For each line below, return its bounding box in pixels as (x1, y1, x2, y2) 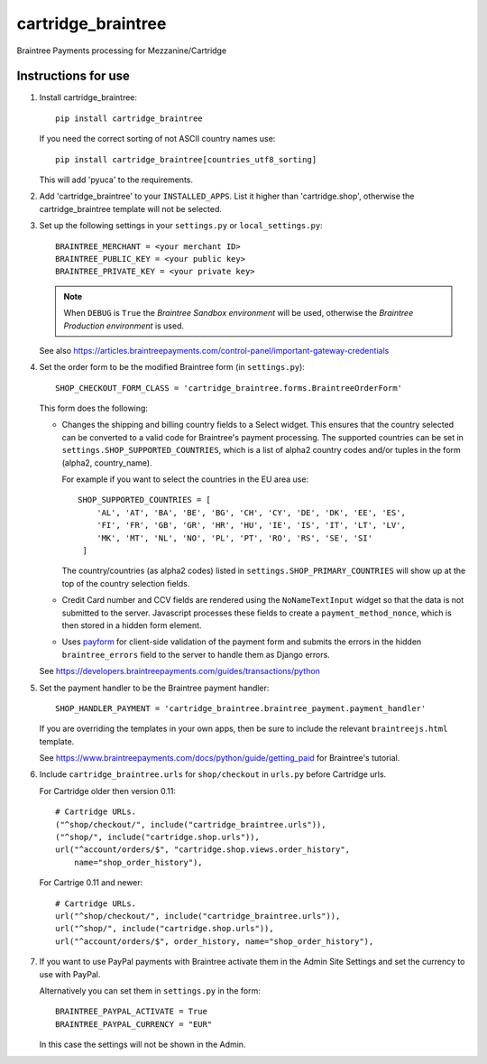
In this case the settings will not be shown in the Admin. (39, 1039, 246, 1050)
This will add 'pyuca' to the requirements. (39, 174, 194, 185)
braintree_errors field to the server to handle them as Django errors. (61, 649, 331, 660)
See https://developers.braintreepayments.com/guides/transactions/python (39, 666, 320, 677)
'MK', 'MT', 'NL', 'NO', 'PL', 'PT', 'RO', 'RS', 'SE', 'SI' (96, 532, 373, 543)
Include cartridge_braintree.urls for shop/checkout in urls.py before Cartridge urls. (39, 769, 387, 780)
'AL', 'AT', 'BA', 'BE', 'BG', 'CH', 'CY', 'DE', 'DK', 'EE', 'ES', (96, 507, 406, 518)
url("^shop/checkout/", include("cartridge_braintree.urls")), (55, 911, 341, 921)
